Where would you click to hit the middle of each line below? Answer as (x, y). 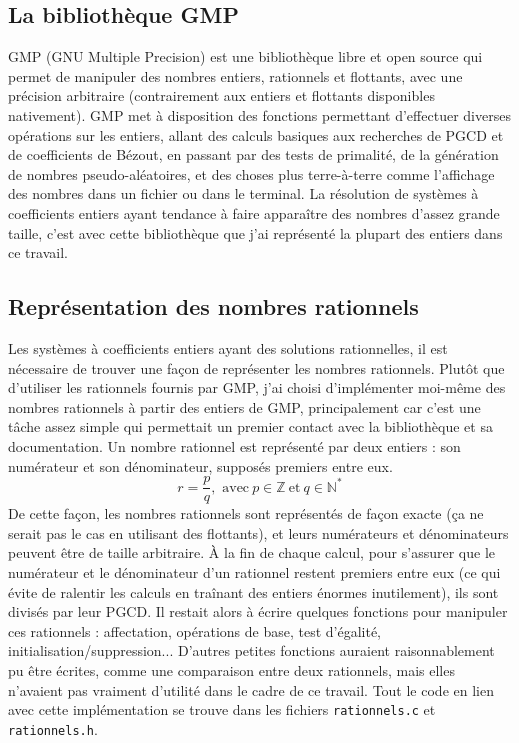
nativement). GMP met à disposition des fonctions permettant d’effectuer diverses (259, 114)
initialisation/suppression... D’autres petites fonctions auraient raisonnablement (251, 650)
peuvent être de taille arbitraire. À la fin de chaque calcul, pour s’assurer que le (252, 552)
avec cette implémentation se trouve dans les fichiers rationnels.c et (222, 709)
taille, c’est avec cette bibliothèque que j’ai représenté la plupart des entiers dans (255, 232)
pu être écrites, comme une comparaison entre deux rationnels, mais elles (231, 669)
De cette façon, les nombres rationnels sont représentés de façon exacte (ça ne (246, 513)
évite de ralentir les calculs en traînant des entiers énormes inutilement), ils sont (253, 591)
